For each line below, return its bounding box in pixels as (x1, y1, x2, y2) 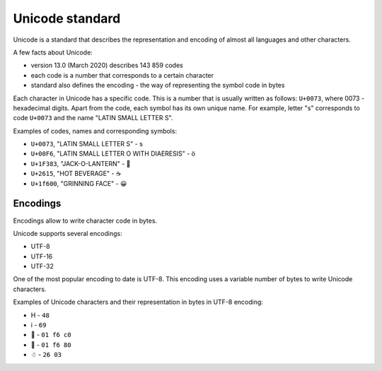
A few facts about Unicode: (13, 48, 93, 57)
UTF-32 (30, 262, 54, 271)
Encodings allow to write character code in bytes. (13, 216, 158, 225)
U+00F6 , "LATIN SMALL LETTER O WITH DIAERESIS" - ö (30, 149, 196, 158)
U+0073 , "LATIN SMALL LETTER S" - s (30, 140, 143, 148)
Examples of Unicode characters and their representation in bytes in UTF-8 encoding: (13, 298, 263, 307)
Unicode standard (13, 11, 121, 26)
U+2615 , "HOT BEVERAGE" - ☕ (30, 170, 122, 178)
